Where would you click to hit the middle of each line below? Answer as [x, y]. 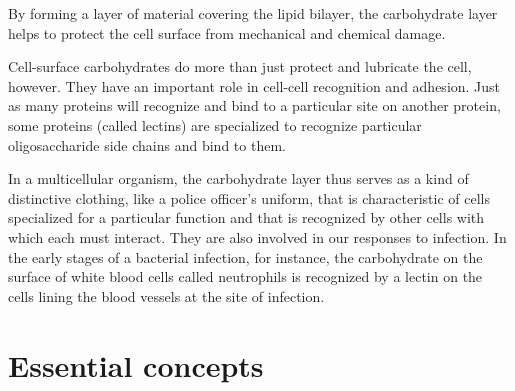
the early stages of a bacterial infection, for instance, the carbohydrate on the [245, 256]
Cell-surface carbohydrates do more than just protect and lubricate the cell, [240, 66]
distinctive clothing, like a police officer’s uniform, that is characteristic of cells [249, 197]
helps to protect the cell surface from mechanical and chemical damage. [227, 32]
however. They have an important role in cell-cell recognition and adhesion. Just [254, 85]
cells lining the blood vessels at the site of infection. [166, 295]
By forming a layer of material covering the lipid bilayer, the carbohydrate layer [253, 13]
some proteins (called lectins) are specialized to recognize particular [215, 124]
